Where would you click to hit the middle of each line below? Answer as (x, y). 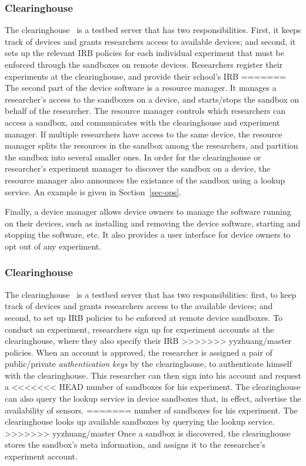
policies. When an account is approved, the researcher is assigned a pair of (139, 352)
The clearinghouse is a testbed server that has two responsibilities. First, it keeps (153, 30)
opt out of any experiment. (53, 246)
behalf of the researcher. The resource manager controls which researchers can (145, 111)
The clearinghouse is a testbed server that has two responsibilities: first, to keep (151, 294)
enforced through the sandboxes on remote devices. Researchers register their (144, 64)
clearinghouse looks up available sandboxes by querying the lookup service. (140, 421)
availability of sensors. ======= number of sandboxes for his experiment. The (151, 410)
